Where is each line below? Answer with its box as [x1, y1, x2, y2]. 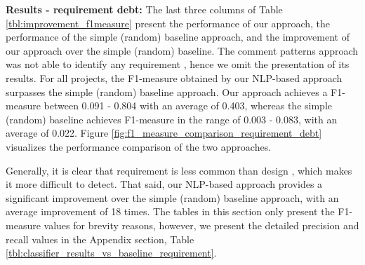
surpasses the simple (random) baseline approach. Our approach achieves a [6, 84, 328, 99]
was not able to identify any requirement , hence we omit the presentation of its [6, 57, 350, 72]
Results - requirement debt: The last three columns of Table [6, 2, 283, 16]
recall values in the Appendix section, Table [6, 231, 194, 246]
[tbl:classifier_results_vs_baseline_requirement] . [6, 245, 217, 260]
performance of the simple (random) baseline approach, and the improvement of [6, 29, 350, 44]
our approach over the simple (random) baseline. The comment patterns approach [6, 43, 359, 57]
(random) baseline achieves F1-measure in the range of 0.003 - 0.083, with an [6, 111, 338, 126]
